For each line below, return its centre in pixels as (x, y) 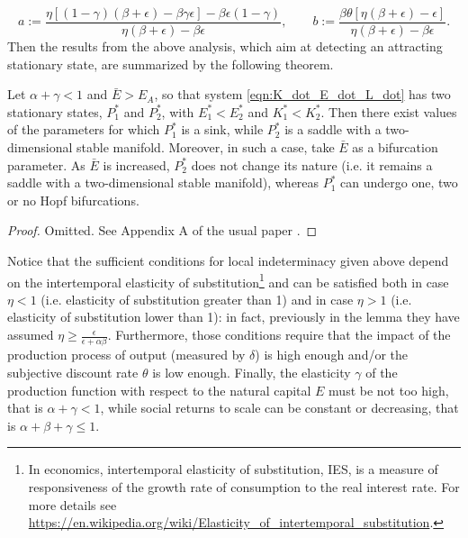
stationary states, (55, 111)
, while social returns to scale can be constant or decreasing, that (279, 408)
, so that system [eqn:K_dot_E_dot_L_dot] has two (302, 94)
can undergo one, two (399, 182)
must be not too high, (389, 390)
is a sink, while (222, 129)
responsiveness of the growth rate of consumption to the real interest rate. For (244, 486)
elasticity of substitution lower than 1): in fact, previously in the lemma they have (234, 317)
